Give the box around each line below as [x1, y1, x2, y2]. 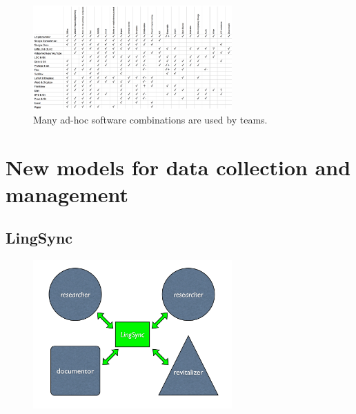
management [6, 179, 128, 208]
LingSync [6, 227, 73, 248]
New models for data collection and [6, 152, 351, 181]
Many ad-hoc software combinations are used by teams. [33, 112, 268, 126]
